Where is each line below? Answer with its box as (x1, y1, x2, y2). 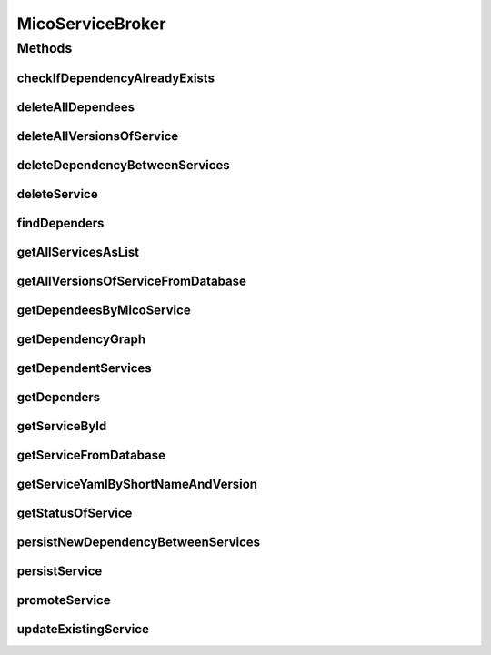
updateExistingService (16, 621, 150, 637)
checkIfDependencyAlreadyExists (16, 70, 215, 86)
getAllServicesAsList (16, 244, 140, 259)
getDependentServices (16, 360, 152, 376)
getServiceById (16, 418, 107, 434)
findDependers (16, 215, 105, 231)
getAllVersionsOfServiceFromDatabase (16, 273, 247, 288)
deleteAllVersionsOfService (16, 128, 179, 144)
